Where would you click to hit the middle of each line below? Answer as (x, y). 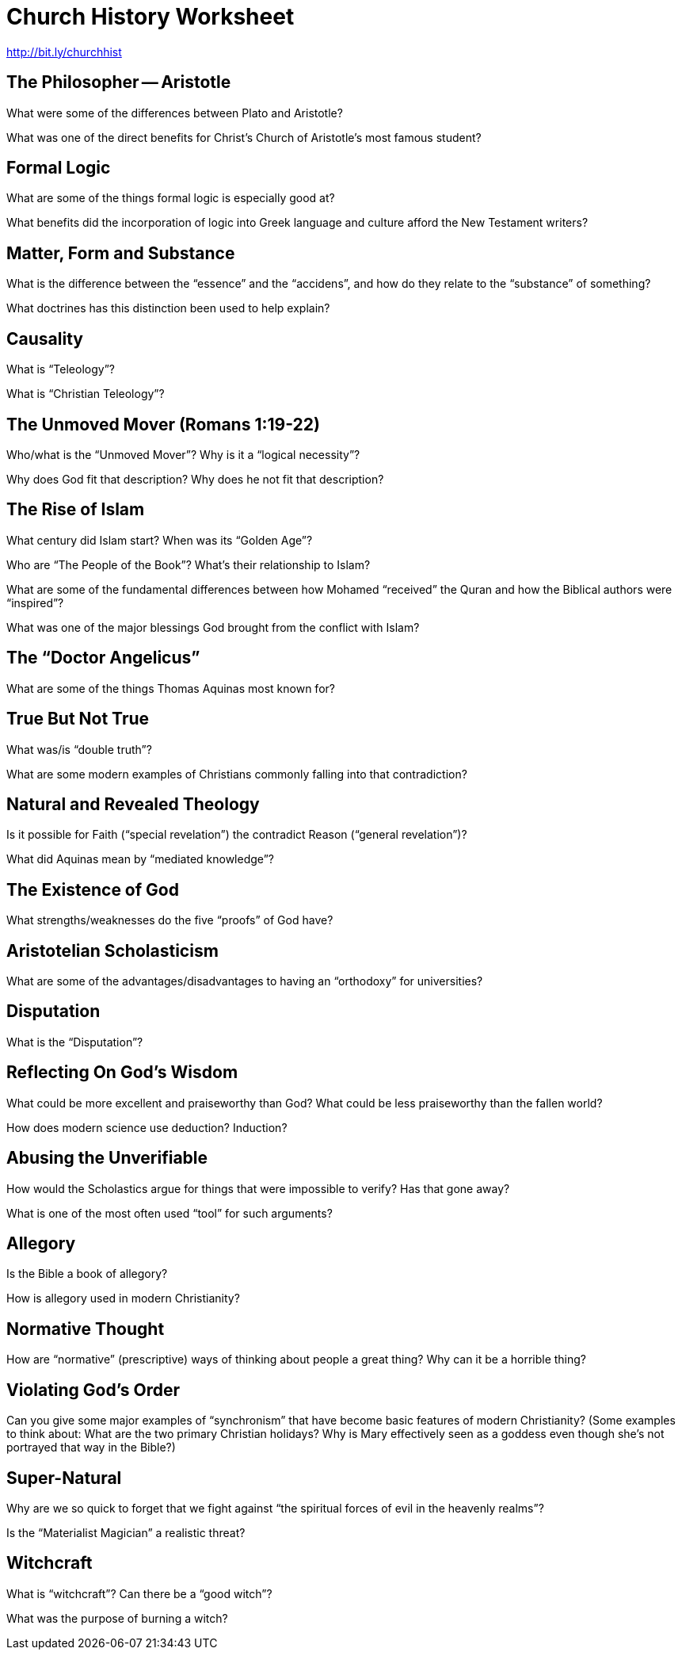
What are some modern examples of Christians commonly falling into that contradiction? (237, 774)
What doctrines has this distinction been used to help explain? (168, 308)
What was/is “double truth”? (79, 749)
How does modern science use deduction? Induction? (147, 1127)
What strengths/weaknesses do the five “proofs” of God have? (170, 920)
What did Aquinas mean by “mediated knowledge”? (140, 859)
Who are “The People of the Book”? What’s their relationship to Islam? (189, 564)
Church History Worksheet (150, 17)
